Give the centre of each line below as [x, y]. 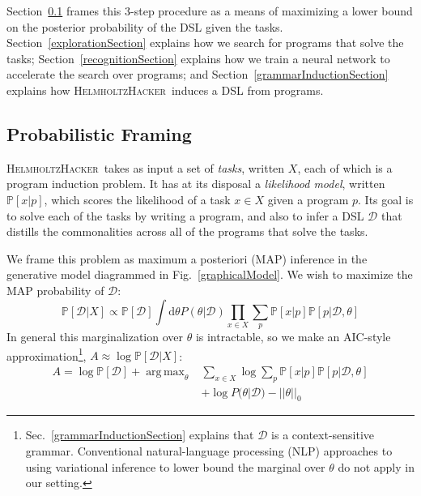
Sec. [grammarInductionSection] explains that [140, 435]
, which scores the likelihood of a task [137, 199]
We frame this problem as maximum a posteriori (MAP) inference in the [187, 258]
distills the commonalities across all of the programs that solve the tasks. [187, 231]
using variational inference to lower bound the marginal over [175, 466]
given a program [308, 199]
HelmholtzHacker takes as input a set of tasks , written [146, 167]
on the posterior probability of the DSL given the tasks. [145, 26]
